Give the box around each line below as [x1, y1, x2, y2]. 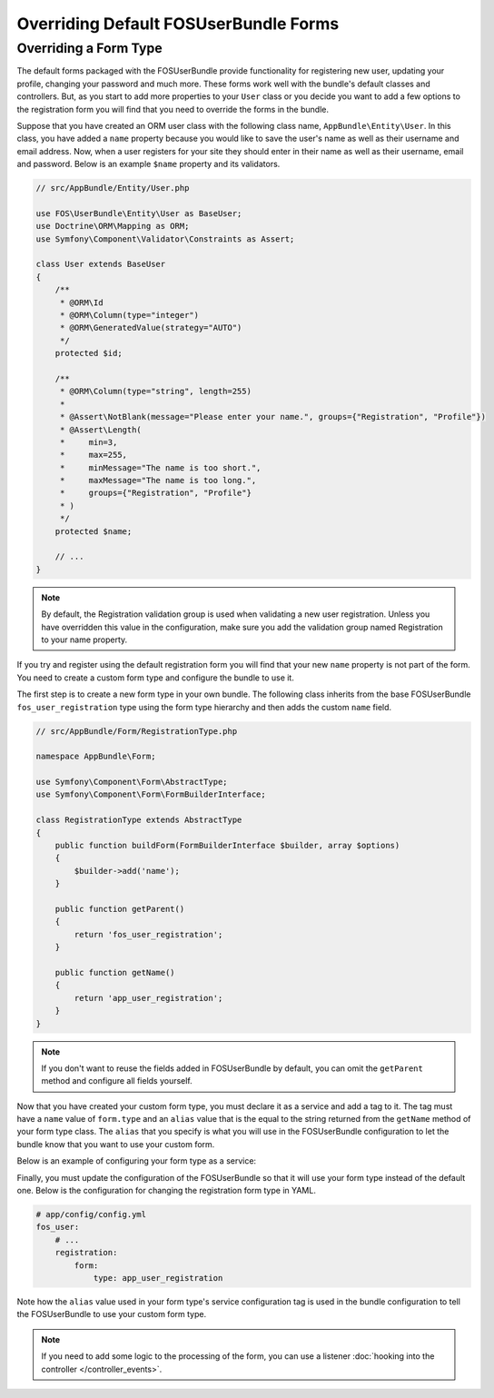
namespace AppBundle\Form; [35, 751, 156, 762]
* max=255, [59, 450, 127, 461]
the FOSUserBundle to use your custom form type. [16, 1309, 207, 1320]
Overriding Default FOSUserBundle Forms [16, 14, 340, 34]
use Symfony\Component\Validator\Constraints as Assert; [35, 233, 295, 244]
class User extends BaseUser [35, 259, 166, 270]
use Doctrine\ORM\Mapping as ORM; [35, 221, 190, 232]
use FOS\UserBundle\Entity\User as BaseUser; [35, 208, 242, 218]
